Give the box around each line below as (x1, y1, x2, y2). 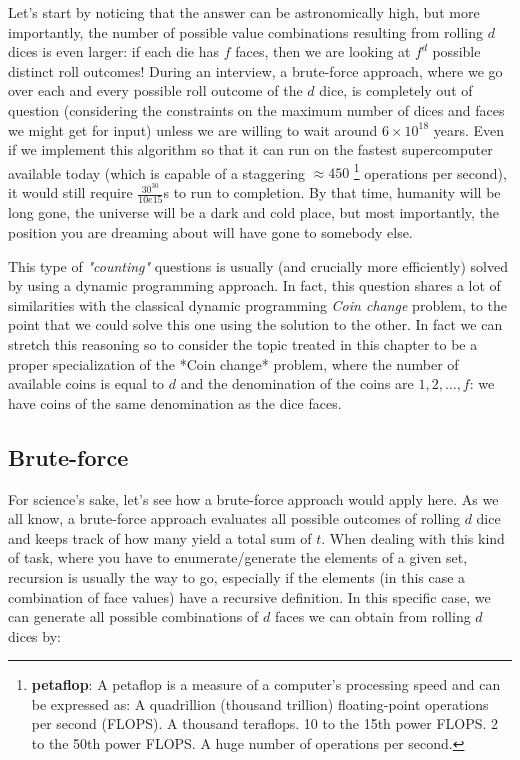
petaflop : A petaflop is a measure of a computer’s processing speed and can (31, 674, 501, 695)
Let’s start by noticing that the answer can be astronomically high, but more (8, 2, 480, 22)
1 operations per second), (353, 159, 507, 183)
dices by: (8, 625, 61, 646)
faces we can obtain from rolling (274, 606, 471, 627)
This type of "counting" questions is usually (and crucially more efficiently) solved (8, 255, 509, 276)
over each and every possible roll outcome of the (8, 80, 303, 101)
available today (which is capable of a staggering (8, 162, 305, 183)
